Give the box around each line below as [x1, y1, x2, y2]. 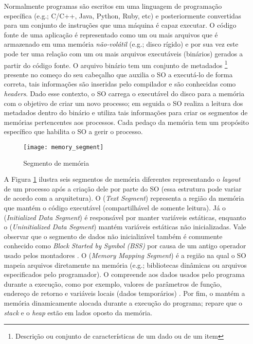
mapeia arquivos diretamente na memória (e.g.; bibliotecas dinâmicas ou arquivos [4, 259, 247, 270]
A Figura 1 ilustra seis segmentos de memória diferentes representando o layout [4, 174, 240, 184]
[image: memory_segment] [23, 143, 104, 151]
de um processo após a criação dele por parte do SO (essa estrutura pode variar [4, 183, 242, 193]
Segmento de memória [23, 157, 89, 168]
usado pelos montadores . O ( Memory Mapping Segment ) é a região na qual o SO [4, 250, 246, 260]
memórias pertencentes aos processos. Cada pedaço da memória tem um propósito [4, 117, 249, 127]
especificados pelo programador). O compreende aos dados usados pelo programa [4, 269, 245, 279]
